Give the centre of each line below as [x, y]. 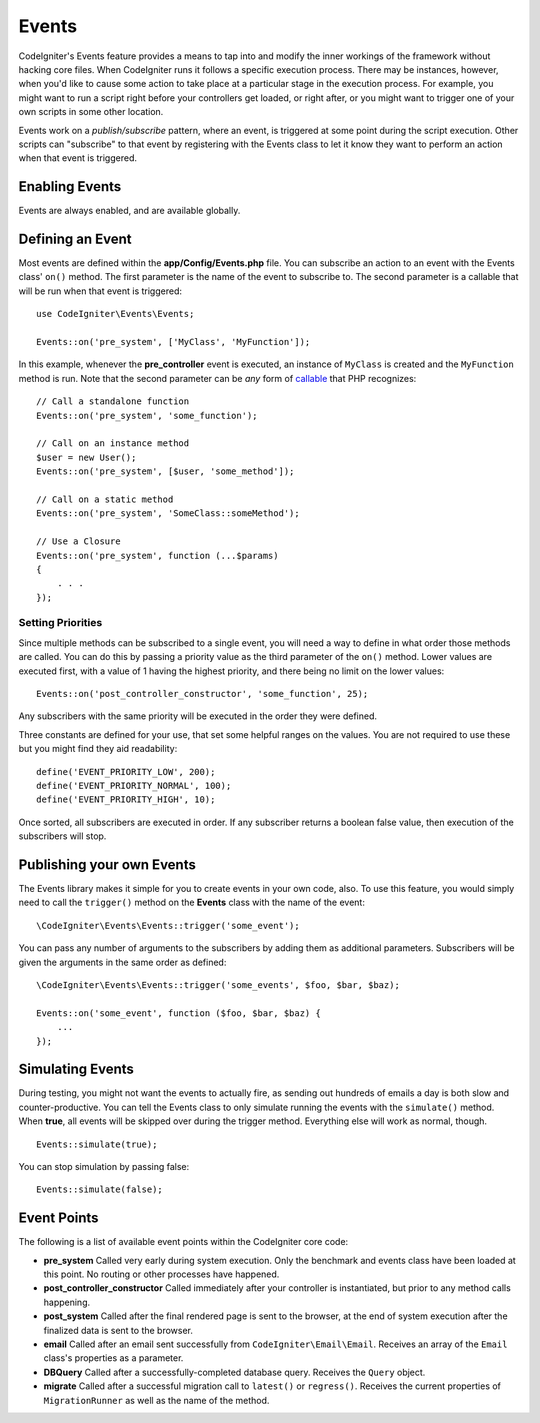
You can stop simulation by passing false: [104, 1167]
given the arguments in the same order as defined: [122, 962]
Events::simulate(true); [97, 1144]
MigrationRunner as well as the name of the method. [156, 1400]
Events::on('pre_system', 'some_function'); [147, 415]
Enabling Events [70, 186]
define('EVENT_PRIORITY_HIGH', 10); [126, 799]
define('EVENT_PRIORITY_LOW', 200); [126, 771]
